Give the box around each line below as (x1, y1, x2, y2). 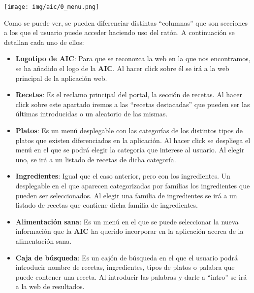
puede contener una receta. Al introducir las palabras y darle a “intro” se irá (15, 271, 247, 282)
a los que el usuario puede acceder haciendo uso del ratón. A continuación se (4, 27, 235, 37)
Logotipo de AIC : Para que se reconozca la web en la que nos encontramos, (15, 53, 251, 64)
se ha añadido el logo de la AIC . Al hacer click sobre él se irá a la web (15, 63, 229, 73)
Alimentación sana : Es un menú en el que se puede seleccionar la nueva (15, 216, 239, 226)
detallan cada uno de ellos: (4, 37, 84, 47)
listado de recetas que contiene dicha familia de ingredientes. (15, 200, 198, 210)
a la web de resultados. (15, 281, 85, 292)
